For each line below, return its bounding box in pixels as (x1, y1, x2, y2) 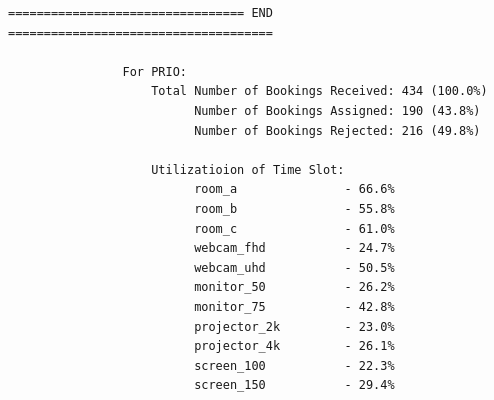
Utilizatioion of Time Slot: (151, 162, 345, 177)
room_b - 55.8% (194, 201, 395, 216)
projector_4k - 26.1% (194, 339, 395, 354)
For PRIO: (122, 64, 187, 79)
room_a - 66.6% (194, 182, 395, 197)
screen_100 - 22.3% (194, 358, 395, 373)
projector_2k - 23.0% (194, 319, 395, 334)
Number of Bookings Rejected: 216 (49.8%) (194, 123, 481, 138)
